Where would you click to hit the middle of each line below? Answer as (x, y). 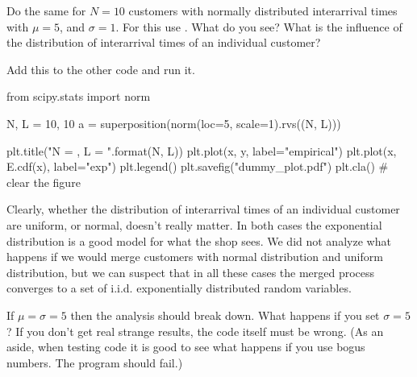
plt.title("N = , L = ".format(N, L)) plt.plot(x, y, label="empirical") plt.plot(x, (202, 150)
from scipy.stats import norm (79, 96)
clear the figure (44, 182)
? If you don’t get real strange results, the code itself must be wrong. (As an (195, 331)
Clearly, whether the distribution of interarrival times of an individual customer (203, 209)
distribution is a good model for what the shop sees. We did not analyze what (199, 240)
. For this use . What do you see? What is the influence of (259, 26)
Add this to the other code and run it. (101, 69)
